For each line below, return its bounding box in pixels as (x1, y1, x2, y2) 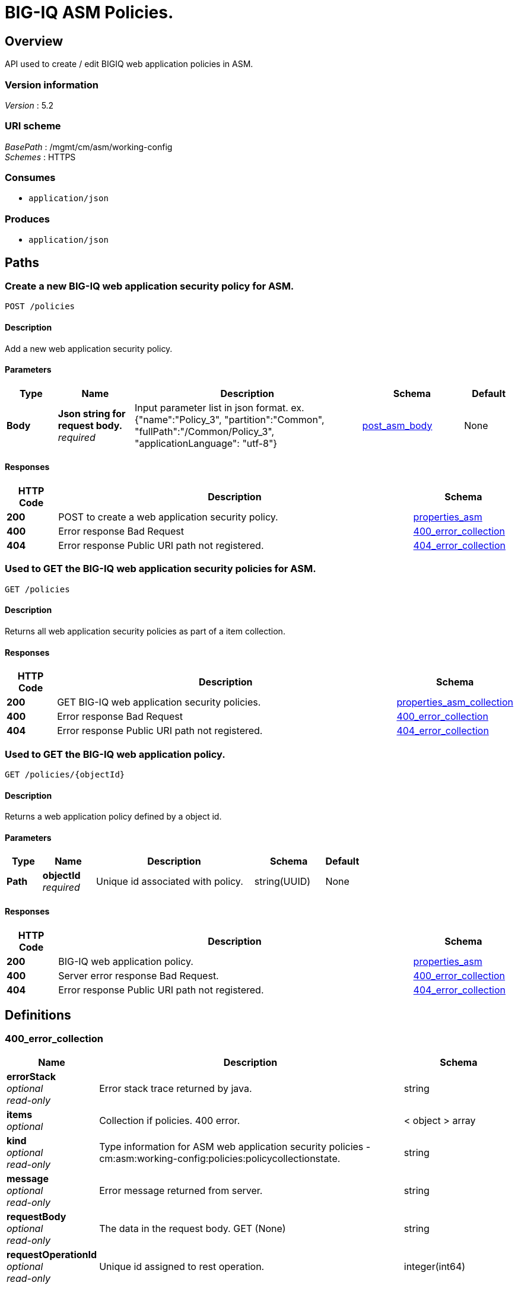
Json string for (58, 407, 126, 420)
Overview (5, 33, 63, 49)
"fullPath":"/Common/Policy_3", (134, 425, 275, 437)
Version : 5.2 (5, 100, 54, 110)
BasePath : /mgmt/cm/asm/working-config (5, 141, 173, 152)
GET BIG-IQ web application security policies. (57, 696, 261, 709)
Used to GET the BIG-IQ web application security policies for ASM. (5, 563, 316, 575)
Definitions (5, 1008, 71, 1023)
